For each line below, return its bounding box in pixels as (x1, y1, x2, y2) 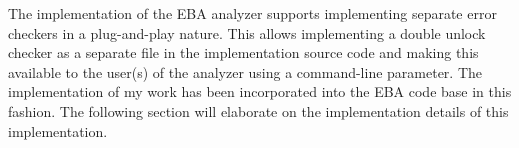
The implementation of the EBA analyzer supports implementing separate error (8, 3, 497, 23)
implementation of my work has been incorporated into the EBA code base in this (8, 81, 512, 102)
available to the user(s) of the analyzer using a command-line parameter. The (8, 61, 483, 82)
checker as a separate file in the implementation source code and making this (8, 42, 479, 63)
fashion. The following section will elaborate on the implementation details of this (8, 100, 509, 121)
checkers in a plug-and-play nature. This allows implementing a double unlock (8, 22, 486, 43)
